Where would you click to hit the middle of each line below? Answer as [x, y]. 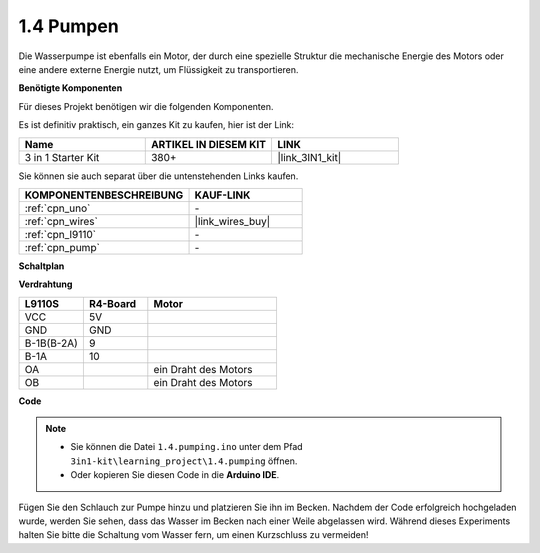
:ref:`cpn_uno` [57, 208]
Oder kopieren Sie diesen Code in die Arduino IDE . [175, 475]
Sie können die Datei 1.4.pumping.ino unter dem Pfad [187, 447]
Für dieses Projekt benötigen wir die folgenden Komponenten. [146, 106]
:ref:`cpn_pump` [62, 247]
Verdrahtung [45, 284]
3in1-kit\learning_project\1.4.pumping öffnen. [184, 461]
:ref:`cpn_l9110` [60, 234]
